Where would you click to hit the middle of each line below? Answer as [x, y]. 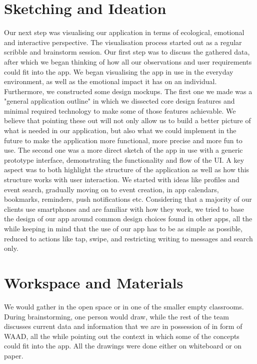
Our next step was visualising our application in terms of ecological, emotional [124, 32]
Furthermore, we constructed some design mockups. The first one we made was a [128, 91]
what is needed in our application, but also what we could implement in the [120, 130]
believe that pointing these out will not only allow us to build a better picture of [127, 120]
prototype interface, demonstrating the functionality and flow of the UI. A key [124, 159]
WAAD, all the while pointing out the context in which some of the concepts [122, 336]
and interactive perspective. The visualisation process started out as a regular [123, 42]
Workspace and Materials [94, 282]
